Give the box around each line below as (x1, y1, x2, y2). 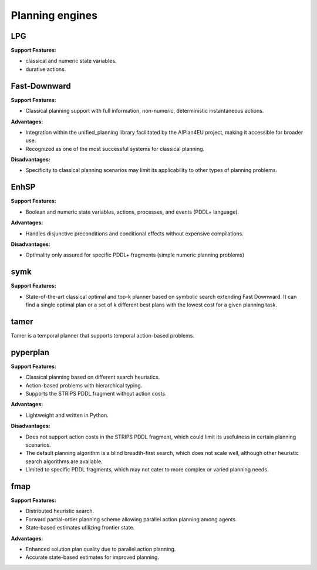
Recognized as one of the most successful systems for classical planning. (25, 145, 205, 152)
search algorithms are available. (25, 458, 103, 465)
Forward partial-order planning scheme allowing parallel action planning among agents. (25, 515, 237, 522)
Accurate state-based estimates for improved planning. (25, 554, 160, 561)
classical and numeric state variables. (25, 58, 117, 65)
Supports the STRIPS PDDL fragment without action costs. (25, 390, 167, 397)
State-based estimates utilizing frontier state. (25, 524, 135, 531)
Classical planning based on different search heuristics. (25, 373, 160, 381)
